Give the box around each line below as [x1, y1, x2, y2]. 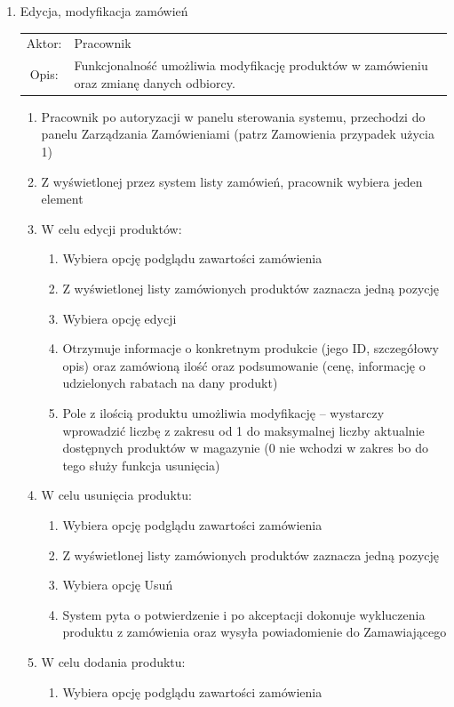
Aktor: [26, 34, 62, 52]
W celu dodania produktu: [41, 652, 186, 671]
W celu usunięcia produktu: [41, 486, 192, 504]
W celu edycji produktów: [41, 219, 182, 237]
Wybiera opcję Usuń [62, 575, 173, 594]
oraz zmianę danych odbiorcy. [74, 73, 235, 92]
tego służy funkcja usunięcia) [62, 455, 220, 474]
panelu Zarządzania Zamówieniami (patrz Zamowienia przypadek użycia [41, 125, 434, 143]
